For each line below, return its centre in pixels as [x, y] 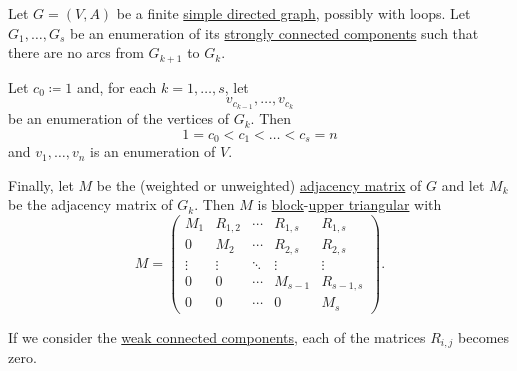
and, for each [116, 86]
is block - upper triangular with [349, 204]
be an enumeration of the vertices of [119, 118]
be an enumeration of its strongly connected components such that [274, 32]
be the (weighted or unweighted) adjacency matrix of [259, 184]
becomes [484, 336]
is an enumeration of [153, 151]
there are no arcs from [76, 52]
